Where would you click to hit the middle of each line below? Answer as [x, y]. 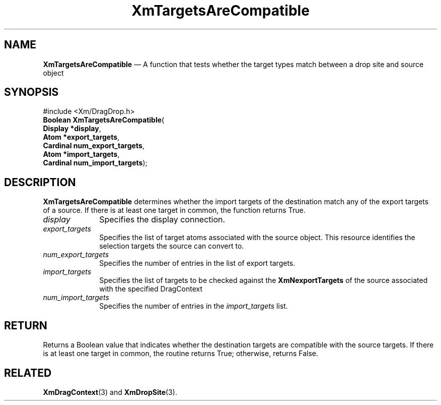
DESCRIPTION [40, 182]
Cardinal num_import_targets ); [95, 163]
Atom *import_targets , [81, 154]
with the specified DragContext [151, 289]
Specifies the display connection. [162, 220]
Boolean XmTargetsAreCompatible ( [104, 120]
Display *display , [72, 129]
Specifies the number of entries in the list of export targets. [197, 263]
